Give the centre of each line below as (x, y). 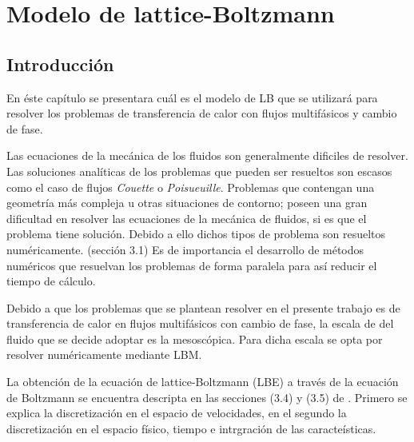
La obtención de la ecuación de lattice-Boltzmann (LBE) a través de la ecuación (203, 382)
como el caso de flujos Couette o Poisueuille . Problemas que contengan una (191, 187)
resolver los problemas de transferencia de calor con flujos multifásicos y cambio (202, 113)
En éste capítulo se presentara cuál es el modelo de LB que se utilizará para (192, 97)
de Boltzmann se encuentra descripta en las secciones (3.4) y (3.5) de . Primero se (207, 397)
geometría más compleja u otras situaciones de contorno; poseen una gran (187, 203)
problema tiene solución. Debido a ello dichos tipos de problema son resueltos (196, 234)
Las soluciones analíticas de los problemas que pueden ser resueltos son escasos (199, 171)
